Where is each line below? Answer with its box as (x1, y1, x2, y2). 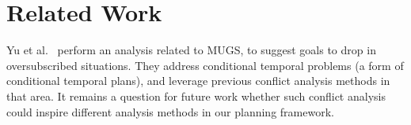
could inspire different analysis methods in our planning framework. (6, 103, 334, 119)
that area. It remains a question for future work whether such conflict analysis (6, 87, 386, 104)
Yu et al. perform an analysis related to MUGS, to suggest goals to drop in (6, 42, 376, 58)
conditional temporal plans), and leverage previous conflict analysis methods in (6, 72, 390, 89)
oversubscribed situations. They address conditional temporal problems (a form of (6, 57, 404, 73)
